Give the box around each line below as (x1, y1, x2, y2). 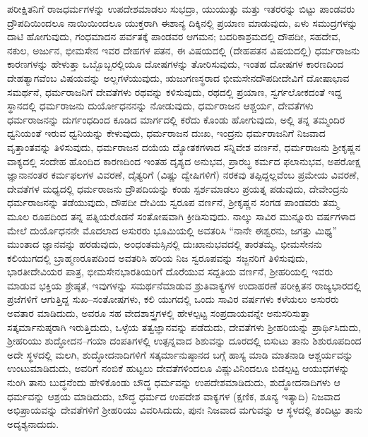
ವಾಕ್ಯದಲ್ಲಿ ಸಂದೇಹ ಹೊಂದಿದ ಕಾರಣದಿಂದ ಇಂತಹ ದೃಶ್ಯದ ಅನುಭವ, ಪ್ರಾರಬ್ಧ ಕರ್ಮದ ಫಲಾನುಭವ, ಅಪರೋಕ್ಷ (7, 153, 361, 168)
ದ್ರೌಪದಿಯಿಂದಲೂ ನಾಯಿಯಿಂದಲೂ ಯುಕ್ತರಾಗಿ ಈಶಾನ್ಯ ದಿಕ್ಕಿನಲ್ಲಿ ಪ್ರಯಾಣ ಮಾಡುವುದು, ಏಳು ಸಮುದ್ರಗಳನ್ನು (7, 15, 358, 30)
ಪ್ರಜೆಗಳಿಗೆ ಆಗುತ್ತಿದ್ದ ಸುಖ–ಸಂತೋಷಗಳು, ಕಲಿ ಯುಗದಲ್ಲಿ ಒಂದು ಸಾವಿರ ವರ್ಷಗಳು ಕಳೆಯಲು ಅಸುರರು (7, 292, 339, 306)
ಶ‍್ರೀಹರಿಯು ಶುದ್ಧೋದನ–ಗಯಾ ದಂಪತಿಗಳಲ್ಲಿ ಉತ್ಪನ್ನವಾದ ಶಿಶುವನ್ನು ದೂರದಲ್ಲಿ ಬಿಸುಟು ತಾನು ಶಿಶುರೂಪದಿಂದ (7, 333, 362, 348)
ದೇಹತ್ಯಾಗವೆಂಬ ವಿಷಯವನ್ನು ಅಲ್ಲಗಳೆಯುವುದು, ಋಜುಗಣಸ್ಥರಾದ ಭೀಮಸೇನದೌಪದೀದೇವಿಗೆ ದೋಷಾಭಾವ (7, 70, 350, 85)
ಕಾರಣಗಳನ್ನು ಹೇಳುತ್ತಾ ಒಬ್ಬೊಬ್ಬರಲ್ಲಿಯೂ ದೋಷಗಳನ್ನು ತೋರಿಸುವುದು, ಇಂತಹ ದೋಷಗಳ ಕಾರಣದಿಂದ (7, 56, 344, 71)
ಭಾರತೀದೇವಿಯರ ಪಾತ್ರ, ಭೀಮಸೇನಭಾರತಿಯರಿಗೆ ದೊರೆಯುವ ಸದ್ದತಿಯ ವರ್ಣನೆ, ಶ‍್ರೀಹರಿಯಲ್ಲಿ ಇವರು (7, 264, 333, 279)
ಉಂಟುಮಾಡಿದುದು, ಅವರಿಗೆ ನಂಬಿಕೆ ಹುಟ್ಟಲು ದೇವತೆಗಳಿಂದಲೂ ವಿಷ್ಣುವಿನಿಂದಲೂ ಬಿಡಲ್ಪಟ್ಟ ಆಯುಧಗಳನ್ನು (7, 361, 350, 376)
